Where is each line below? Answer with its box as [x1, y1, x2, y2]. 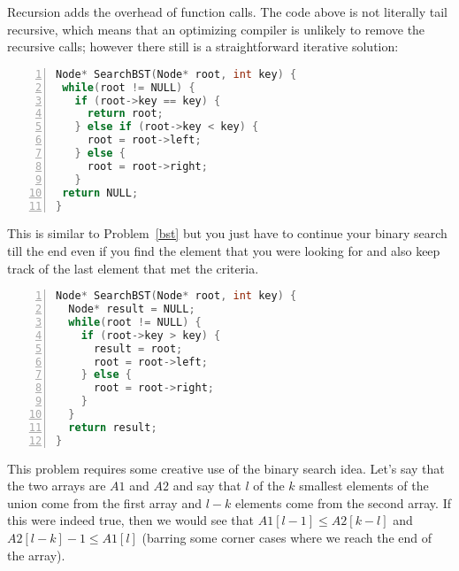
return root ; [87, 107, 164, 120]
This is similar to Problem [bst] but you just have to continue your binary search [7, 224, 448, 243]
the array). [7, 545, 65, 564]
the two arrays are [7, 476, 106, 495]
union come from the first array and [7, 493, 202, 512]
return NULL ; [62, 186, 139, 199]
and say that [172, 476, 241, 495]
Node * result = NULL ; [68, 303, 195, 316]
